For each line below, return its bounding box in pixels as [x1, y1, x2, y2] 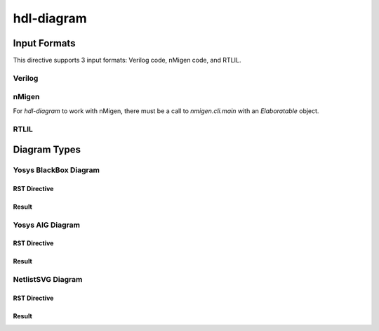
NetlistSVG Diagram [13, 275, 83, 285]
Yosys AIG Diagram [13, 220, 81, 230]
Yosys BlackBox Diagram [13, 165, 100, 175]
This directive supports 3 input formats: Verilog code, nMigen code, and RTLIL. [13, 56, 241, 65]
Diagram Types [13, 144, 81, 156]
